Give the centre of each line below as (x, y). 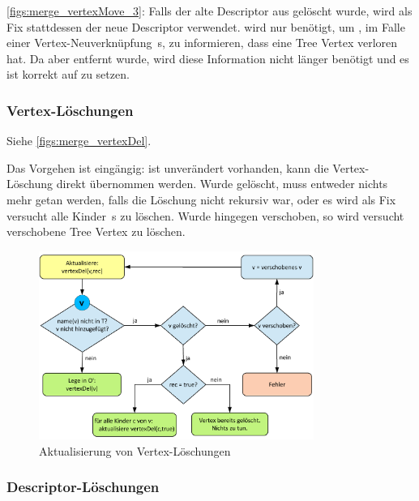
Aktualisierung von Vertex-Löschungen (135, 450)
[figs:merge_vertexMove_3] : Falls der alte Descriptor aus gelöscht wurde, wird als (209, 11)
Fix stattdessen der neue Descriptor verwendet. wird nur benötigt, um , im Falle (206, 26)
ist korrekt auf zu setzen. (68, 74)
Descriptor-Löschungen (83, 487)
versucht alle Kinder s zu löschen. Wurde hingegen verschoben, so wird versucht (205, 215)
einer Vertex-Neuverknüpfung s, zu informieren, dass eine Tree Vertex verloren (202, 43)
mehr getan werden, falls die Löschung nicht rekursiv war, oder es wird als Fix (201, 199)
